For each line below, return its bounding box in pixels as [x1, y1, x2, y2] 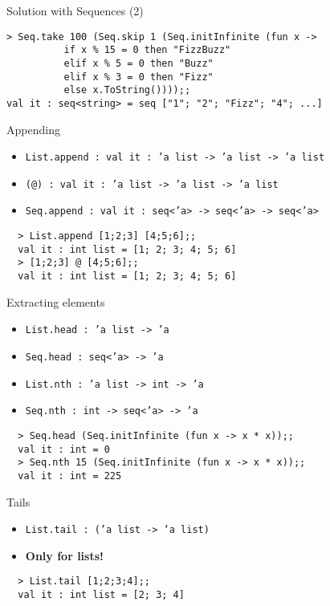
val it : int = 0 [18, 443, 110, 455]
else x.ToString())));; [63, 84, 191, 96]
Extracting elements [6, 293, 105, 310]
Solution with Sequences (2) [6, 2, 144, 18]
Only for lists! [25, 547, 104, 563]
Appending [6, 120, 60, 137]
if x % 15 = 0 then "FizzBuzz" [63, 44, 231, 56]
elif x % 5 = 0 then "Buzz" [63, 57, 214, 69]
